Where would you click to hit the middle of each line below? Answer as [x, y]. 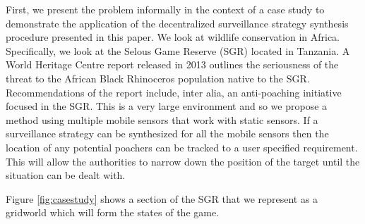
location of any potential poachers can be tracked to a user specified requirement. [182, 147]
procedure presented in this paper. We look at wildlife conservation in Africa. [173, 37]
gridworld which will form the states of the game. [113, 212]
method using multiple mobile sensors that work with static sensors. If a [162, 119]
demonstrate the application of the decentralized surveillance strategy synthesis [177, 23]
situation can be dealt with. [66, 175]
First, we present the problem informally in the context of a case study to [165, 9]
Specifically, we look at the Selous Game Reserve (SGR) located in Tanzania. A [178, 50]
